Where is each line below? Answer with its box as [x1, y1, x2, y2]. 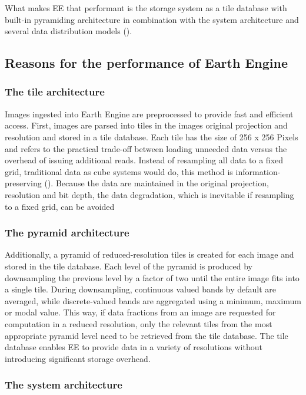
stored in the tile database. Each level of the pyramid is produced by [5, 259, 252, 272]
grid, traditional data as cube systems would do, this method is [5, 165, 233, 177]
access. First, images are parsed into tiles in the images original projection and [5, 119, 288, 131]
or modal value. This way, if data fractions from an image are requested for [5, 306, 276, 318]
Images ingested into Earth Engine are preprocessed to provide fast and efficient [5, 107, 294, 120]
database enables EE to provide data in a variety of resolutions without [5, 341, 262, 353]
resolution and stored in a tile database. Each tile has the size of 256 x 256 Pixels [5, 130, 298, 143]
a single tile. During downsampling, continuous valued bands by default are [5, 283, 277, 295]
